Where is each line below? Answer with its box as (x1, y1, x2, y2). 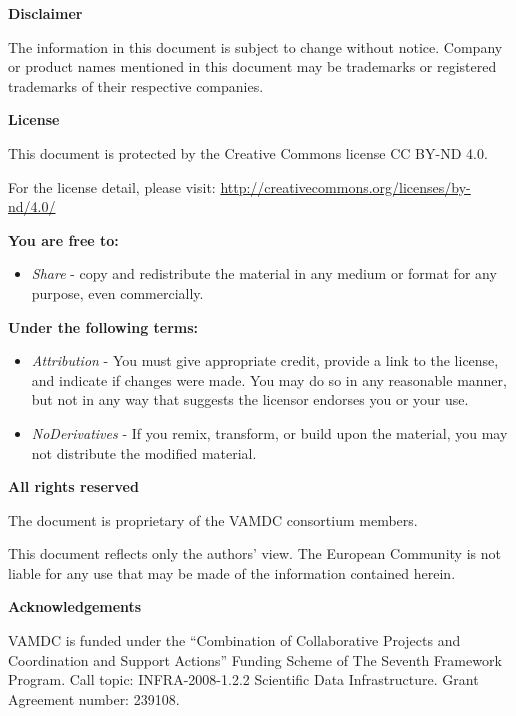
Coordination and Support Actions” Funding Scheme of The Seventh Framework (8, 649, 502, 670)
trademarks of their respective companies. (8, 75, 264, 96)
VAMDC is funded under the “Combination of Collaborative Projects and (8, 630, 461, 651)
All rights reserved (8, 476, 139, 497)
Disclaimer (8, 3, 83, 23)
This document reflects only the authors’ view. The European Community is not (8, 543, 501, 564)
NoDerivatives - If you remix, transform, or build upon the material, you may (31, 422, 508, 443)
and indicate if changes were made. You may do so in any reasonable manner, (31, 369, 507, 390)
